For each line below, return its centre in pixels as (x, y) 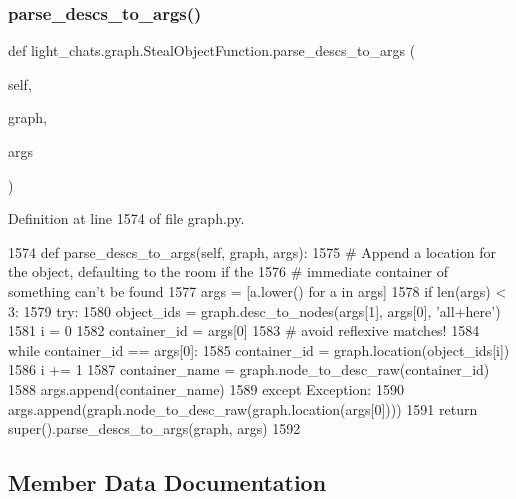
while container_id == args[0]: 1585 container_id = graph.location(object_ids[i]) (259, 349)
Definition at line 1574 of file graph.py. (126, 218)
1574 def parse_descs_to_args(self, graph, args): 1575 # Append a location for (252, 251)
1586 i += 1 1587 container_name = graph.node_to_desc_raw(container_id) (249, 369)
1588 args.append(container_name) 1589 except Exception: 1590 (206, 388)
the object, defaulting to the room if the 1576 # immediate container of (228, 271)
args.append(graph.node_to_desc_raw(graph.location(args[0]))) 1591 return (243, 408)
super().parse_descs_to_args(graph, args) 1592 (154, 428)
